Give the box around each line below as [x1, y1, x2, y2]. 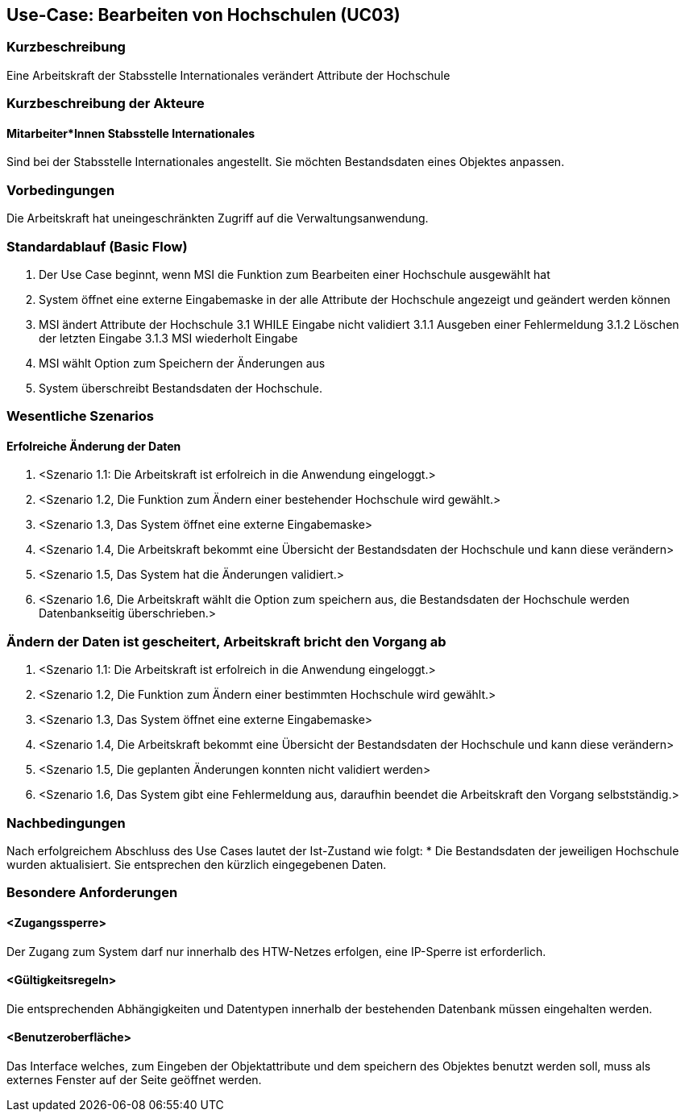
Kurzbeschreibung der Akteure [6, 95, 205, 112]
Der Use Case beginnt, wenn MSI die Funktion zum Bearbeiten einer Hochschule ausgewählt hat [39, 267, 550, 281]
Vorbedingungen [6, 181, 115, 198]
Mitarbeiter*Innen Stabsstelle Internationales [6, 126, 255, 140]
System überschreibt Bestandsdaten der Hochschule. [39, 380, 322, 395]
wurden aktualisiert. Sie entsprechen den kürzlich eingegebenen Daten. [6, 857, 387, 871]
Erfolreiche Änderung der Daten [6, 438, 181, 453]
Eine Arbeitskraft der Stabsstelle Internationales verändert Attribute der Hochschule [6, 68, 450, 82]
